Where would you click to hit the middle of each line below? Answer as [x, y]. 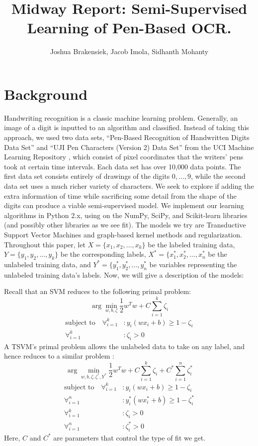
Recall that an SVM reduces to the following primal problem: [98, 291]
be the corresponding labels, [103, 254]
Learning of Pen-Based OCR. [129, 28]
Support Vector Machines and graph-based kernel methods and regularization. [123, 234]
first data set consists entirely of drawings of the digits [87, 176]
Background [46, 94]
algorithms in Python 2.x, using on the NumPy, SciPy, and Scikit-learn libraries [126, 215]
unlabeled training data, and [47, 264]
